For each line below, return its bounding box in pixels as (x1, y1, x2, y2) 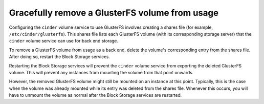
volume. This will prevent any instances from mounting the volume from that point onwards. (9, 69, 194, 75)
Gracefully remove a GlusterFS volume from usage (9, 7, 219, 18)
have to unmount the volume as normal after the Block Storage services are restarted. (9, 92, 182, 98)
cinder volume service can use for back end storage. (9, 38, 118, 44)
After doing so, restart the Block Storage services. (9, 54, 110, 60)
